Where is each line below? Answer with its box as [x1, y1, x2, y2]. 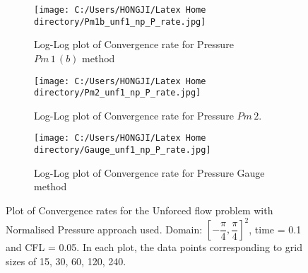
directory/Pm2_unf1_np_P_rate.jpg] [34, 88, 201, 98]
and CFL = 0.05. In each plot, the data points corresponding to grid [6, 240, 302, 254]
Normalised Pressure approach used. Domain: [6, 221, 203, 236]
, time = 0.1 [249, 221, 302, 236]
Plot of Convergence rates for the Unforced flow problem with [6, 202, 273, 217]
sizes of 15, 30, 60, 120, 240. [6, 253, 126, 268]
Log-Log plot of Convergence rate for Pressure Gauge [34, 165, 265, 180]
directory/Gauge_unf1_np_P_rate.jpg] [34, 145, 211, 156]
